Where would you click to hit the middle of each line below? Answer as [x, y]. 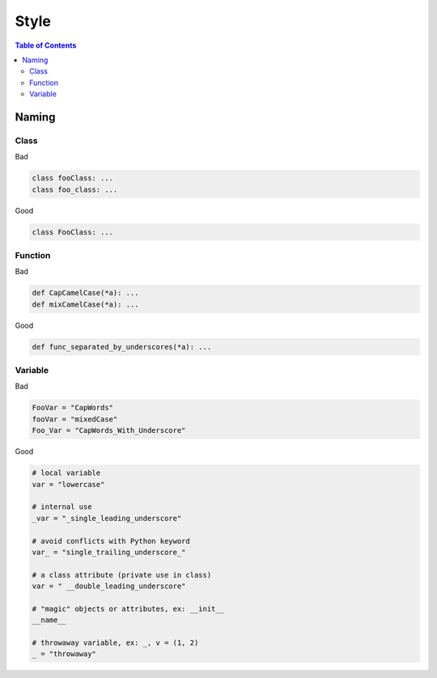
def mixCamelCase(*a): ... [85, 304]
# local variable [66, 473]
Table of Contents [46, 45]
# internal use [62, 507]
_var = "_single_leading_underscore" [107, 518]
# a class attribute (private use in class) [122, 575]
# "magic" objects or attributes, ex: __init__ [128, 608]
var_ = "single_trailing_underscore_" [109, 552]
